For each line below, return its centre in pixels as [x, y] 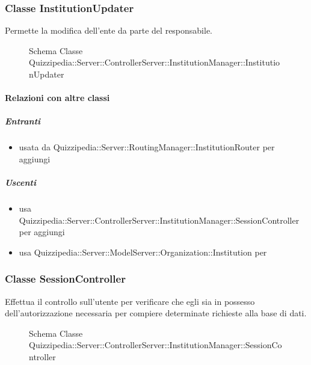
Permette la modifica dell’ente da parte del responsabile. [109, 30]
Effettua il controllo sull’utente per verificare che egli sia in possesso [130, 301]
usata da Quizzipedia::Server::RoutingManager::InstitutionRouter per [147, 147]
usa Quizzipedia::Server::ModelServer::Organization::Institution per [143, 252]
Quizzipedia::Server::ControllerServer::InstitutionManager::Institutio [155, 62]
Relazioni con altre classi [57, 98]
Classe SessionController [65, 279]
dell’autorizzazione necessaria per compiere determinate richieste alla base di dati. [156, 313]
